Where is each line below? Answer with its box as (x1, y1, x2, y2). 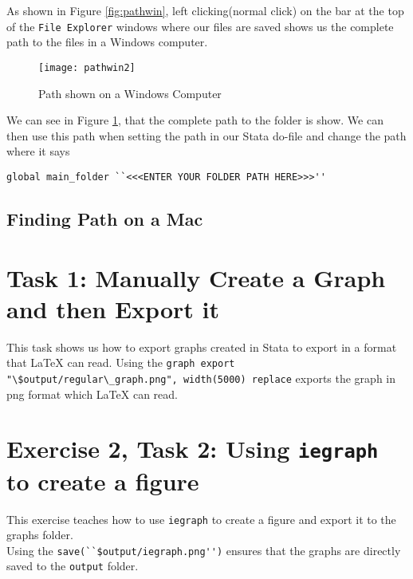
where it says (6, 143, 70, 160)
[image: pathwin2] (38, 61, 136, 73)
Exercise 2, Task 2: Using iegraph (6, 432, 379, 465)
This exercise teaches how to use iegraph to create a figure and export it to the (6, 510, 396, 527)
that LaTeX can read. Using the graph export (6, 354, 235, 371)
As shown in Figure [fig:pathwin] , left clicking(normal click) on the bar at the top (6, 2, 404, 18)
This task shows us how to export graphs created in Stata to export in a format (6, 338, 397, 355)
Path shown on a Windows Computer (38, 85, 222, 101)
